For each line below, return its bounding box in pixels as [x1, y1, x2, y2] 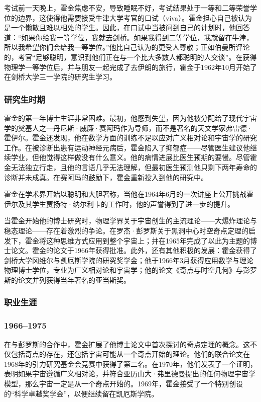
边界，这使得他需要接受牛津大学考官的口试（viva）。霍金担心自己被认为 [18, 12, 252, 23]
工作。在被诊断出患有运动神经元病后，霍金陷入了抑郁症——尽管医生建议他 [4, 142, 250, 152]
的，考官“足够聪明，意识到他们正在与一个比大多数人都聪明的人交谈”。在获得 [4, 51, 257, 62]
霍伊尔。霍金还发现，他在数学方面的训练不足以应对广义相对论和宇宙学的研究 [4, 132, 257, 143]
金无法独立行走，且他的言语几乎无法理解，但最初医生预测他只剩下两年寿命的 [4, 162, 257, 172]
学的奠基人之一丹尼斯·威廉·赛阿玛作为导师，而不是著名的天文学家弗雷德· [4, 122, 252, 133]
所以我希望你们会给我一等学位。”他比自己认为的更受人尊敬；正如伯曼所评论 [4, 42, 250, 52]
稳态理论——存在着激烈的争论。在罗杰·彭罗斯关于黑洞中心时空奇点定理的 [4, 225, 248, 235]
